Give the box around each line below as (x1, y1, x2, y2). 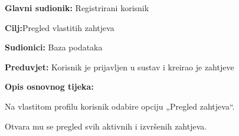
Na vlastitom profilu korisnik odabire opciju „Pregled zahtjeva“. (5, 100, 235, 112)
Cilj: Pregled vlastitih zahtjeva (5, 21, 114, 33)
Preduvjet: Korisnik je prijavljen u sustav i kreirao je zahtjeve (5, 60, 234, 73)
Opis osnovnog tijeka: (5, 80, 94, 93)
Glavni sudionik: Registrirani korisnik (5, 2, 149, 13)
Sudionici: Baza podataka (5, 41, 103, 53)
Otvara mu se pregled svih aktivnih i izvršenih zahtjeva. (5, 120, 207, 132)
